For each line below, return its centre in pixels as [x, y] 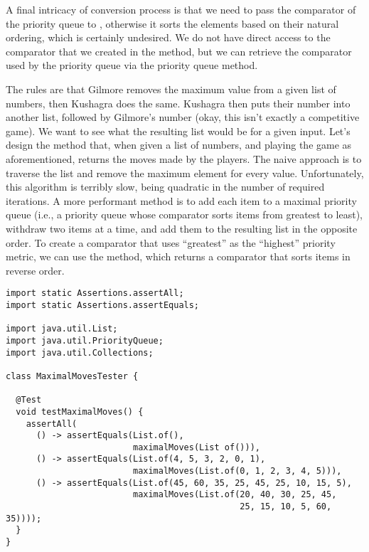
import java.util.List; [62, 329]
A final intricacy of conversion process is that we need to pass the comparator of [181, 9]
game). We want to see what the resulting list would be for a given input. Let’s [178, 131]
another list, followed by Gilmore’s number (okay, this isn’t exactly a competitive [183, 117]
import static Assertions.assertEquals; [103, 305]
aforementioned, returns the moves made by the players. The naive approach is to [184, 158]
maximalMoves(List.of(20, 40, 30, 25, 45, [235, 495]
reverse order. [35, 270]
